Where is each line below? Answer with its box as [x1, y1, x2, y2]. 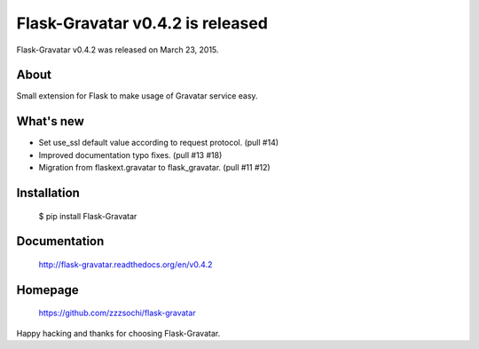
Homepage [16, 282, 79, 297]
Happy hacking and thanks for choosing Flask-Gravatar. [16, 328, 221, 338]
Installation [16, 185, 80, 200]
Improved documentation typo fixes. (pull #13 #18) [38, 149, 223, 160]
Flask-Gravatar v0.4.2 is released [16, 13, 268, 33]
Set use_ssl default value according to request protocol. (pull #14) [38, 138, 279, 148]
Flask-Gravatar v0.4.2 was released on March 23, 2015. [16, 44, 219, 55]
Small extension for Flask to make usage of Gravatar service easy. [16, 91, 258, 101]
